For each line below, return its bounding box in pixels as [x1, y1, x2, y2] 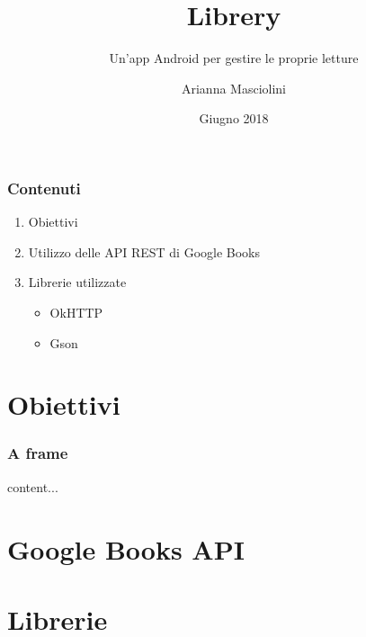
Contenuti [7, 176, 81, 199]
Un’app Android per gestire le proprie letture [109, 49, 359, 67]
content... [7, 477, 58, 496]
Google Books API [7, 530, 245, 567]
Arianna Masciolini [181, 78, 287, 97]
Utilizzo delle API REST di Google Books [28, 242, 261, 261]
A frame [7, 442, 68, 464]
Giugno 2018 [199, 109, 269, 128]
